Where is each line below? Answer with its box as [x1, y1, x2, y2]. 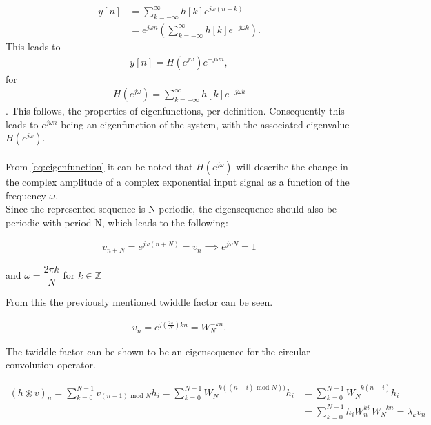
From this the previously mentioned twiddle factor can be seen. [6, 294, 273, 308]
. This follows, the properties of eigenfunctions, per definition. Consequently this [6, 103, 345, 118]
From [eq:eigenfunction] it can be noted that [6, 159, 193, 173]
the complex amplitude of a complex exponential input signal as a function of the [6, 174, 350, 188]
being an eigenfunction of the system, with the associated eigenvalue [61, 117, 350, 131]
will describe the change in [236, 159, 348, 173]
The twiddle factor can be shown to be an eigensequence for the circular [6, 344, 310, 358]
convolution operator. [6, 357, 96, 372]
